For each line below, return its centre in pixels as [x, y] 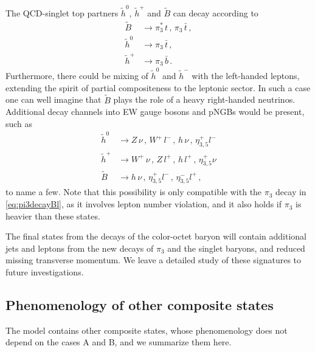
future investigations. [45, 272]
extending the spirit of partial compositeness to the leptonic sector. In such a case [158, 87]
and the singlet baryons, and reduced [236, 248]
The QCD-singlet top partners [62, 12]
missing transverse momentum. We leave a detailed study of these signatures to [154, 260]
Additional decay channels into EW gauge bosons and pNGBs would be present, [155, 112]
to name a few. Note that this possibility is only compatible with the [134, 192]
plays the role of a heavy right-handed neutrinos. [204, 99]
